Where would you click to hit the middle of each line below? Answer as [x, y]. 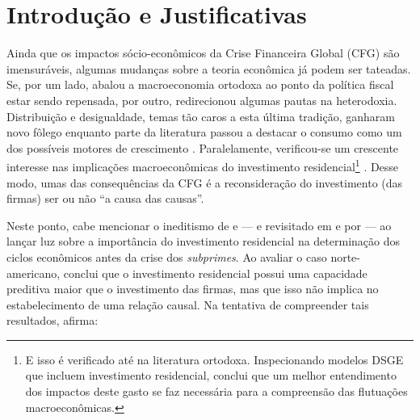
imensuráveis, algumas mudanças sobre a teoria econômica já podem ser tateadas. [209, 68]
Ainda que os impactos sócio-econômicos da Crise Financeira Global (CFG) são [203, 53]
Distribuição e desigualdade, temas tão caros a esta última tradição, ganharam [201, 116]
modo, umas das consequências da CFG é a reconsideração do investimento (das [205, 182]
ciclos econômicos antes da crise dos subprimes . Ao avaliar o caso [167, 256]
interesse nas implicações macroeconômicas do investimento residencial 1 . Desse [203, 165]
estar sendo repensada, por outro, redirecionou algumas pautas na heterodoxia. [202, 100]
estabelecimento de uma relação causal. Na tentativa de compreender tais [188, 304]
